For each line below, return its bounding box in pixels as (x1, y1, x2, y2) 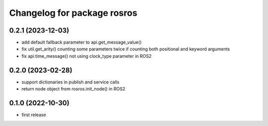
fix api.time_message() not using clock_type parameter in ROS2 (21, 53, 152, 59)
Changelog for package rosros (9, 7, 137, 18)
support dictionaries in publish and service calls (21, 79, 120, 85)
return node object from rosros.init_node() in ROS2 (21, 86, 126, 92)
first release (21, 112, 47, 118)
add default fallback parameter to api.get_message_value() (21, 40, 142, 45)
